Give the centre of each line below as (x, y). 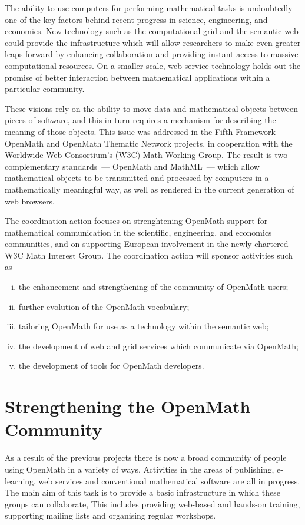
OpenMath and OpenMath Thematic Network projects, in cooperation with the (149, 143)
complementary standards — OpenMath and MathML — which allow (132, 166)
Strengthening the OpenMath (128, 406)
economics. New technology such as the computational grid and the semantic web (152, 31)
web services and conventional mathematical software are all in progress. (169, 481)
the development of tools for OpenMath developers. (111, 366)
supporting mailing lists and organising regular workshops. (110, 515)
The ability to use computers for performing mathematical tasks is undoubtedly (149, 8)
